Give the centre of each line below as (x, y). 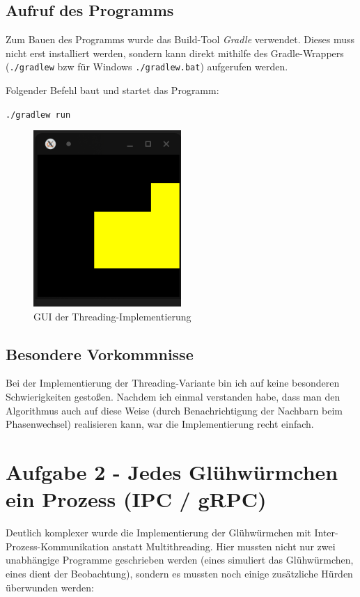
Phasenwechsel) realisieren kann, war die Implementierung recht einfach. (160, 424)
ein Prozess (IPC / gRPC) (136, 499)
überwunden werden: (50, 587)
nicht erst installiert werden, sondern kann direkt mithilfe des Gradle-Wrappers (175, 53)
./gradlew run (38, 115)
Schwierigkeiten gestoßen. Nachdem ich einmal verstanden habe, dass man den (173, 397)
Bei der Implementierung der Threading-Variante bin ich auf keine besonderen (173, 383)
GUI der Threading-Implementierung (112, 316)
